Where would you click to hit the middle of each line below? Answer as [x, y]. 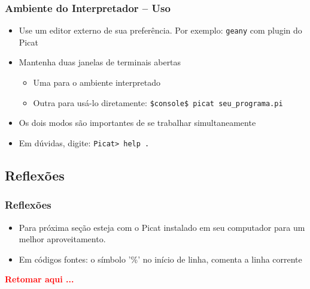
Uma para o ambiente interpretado [97, 82]
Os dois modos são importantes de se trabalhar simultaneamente [137, 123]
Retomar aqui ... [39, 279]
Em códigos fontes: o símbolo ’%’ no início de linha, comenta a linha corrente [160, 259]
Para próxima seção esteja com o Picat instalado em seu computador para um [162, 227]
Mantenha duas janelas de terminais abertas [100, 62]
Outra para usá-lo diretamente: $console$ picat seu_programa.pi [158, 102]
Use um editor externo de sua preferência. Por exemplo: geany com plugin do [160, 30]
